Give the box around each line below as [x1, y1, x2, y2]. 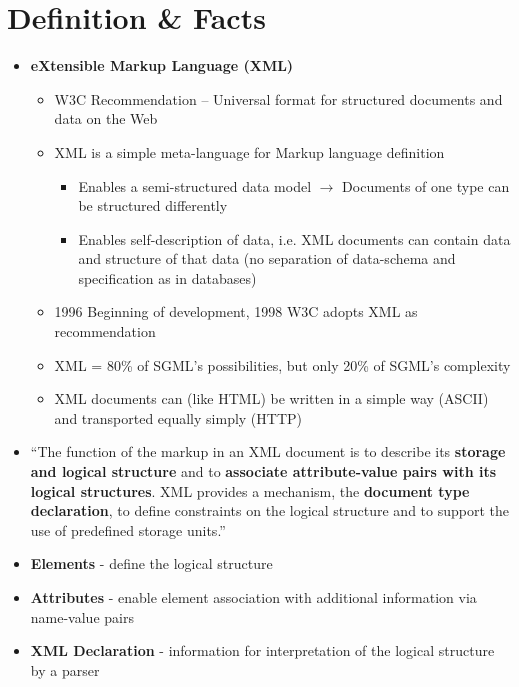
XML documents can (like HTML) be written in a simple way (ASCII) [54, 388, 489, 409]
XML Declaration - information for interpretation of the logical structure [30, 640, 495, 661]
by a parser [30, 659, 100, 680]
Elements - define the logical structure [30, 553, 273, 574]
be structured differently [78, 195, 228, 216]
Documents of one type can [342, 175, 510, 196]
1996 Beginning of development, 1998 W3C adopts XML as [54, 301, 418, 322]
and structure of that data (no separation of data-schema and [78, 248, 456, 269]
